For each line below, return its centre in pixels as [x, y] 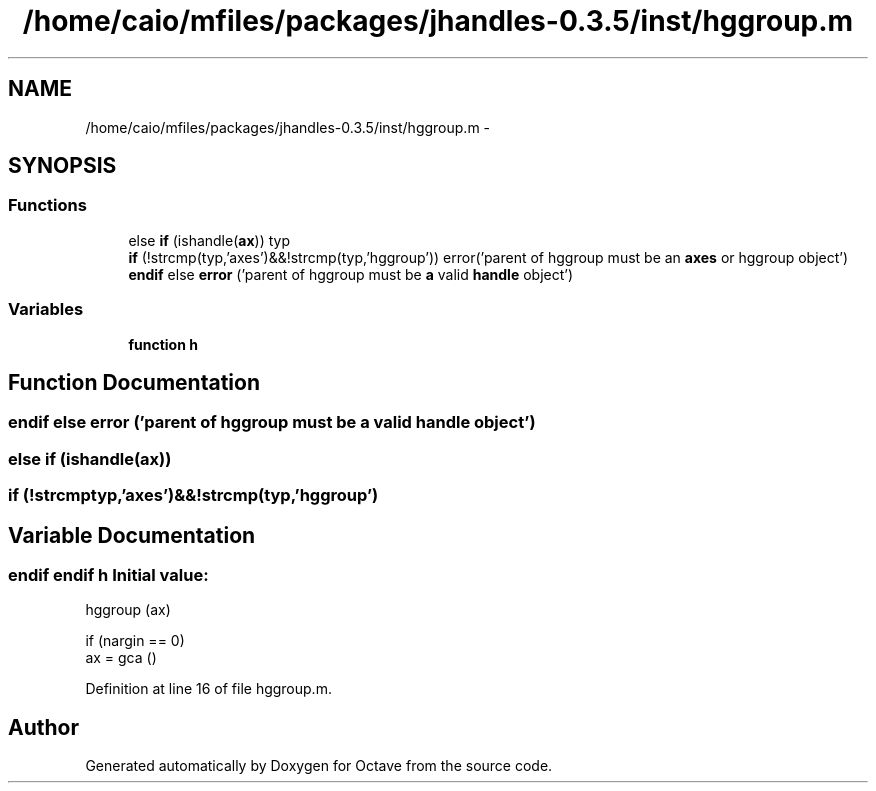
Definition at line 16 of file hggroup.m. [208, 689]
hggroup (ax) [128, 610]
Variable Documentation [132, 535]
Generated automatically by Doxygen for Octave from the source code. [319, 766]
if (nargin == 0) [135, 641]
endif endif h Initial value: [108, 575]
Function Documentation [134, 382]
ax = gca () [121, 658]
